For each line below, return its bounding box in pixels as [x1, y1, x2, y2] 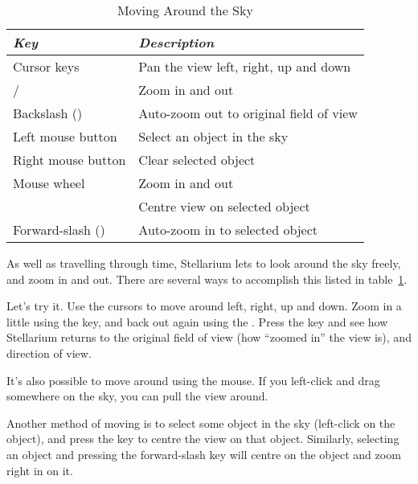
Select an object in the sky [138, 127, 289, 146]
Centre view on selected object [138, 197, 310, 215]
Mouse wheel [13, 174, 85, 192]
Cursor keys [13, 57, 80, 76]
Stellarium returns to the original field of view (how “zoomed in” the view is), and [6, 329, 412, 346]
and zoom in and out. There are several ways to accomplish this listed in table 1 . [6, 270, 408, 287]
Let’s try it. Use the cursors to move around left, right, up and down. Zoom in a [6, 297, 402, 314]
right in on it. [6, 461, 73, 478]
